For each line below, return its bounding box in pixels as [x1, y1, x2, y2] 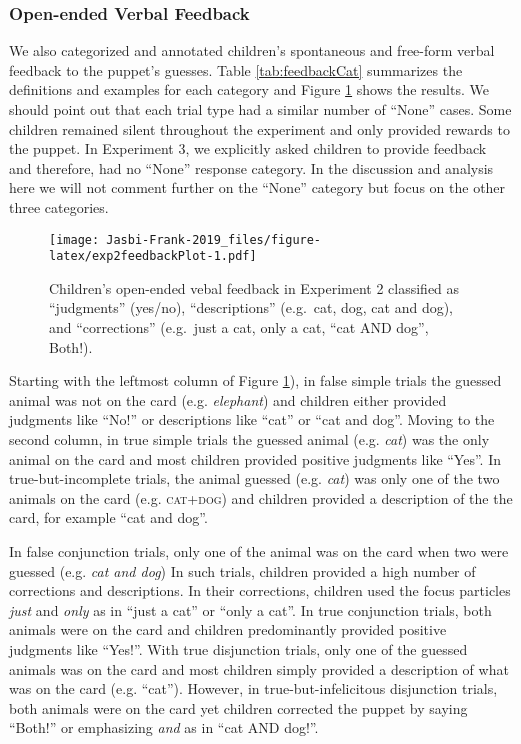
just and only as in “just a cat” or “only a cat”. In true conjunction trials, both [9, 599, 492, 620]
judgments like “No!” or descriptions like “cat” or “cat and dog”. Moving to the [9, 409, 495, 430]
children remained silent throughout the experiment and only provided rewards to [9, 118, 510, 139]
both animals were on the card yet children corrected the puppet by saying [9, 697, 468, 718]
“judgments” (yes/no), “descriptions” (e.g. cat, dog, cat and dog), [49, 297, 454, 318]
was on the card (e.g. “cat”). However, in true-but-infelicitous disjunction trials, [9, 678, 498, 699]
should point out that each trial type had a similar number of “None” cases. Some [9, 99, 512, 119]
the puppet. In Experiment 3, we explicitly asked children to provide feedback [9, 138, 487, 159]
